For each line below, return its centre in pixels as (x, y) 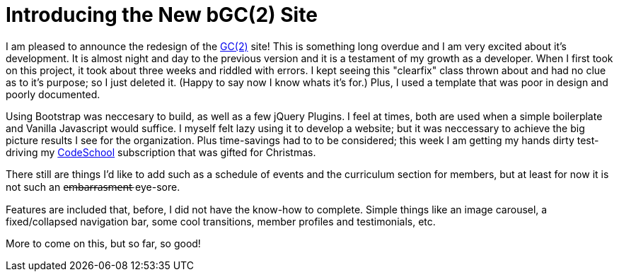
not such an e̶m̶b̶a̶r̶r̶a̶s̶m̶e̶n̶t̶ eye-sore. (93, 187)
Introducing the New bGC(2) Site (162, 15)
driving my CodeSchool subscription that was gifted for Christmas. (161, 152)
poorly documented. (53, 94)
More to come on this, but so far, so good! (103, 243)
